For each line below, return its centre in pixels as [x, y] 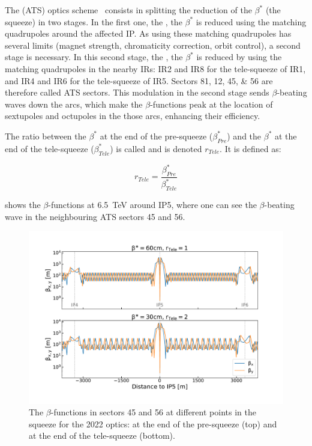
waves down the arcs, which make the [74, 104]
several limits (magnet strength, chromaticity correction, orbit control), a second [153, 45]
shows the [23, 204]
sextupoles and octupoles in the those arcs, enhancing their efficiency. [133, 116]
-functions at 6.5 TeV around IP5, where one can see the [152, 204]
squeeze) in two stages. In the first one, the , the [94, 21]
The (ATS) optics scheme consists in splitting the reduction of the [128, 10]
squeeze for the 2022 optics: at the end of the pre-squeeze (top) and [153, 423]
